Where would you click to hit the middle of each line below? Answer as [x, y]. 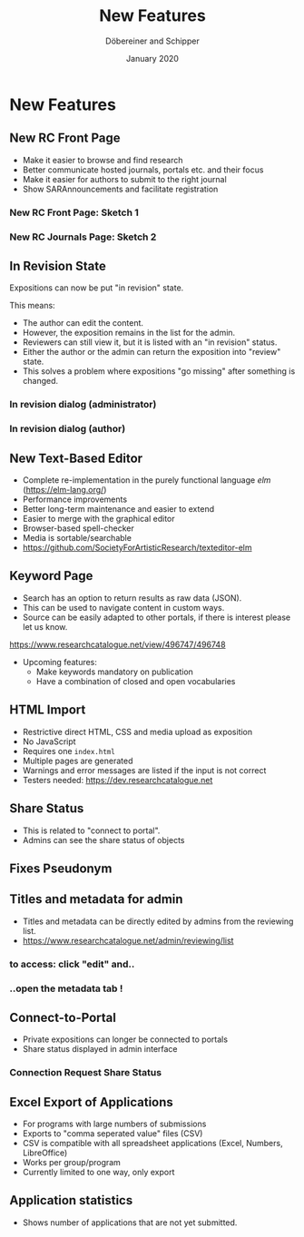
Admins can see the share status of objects [103, 839]
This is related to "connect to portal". [91, 830]
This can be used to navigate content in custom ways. [123, 607]
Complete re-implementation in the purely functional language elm [147, 480]
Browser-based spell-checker [78, 528]
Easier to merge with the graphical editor [98, 519]
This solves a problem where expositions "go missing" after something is [159, 371]
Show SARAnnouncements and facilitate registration [120, 189]
